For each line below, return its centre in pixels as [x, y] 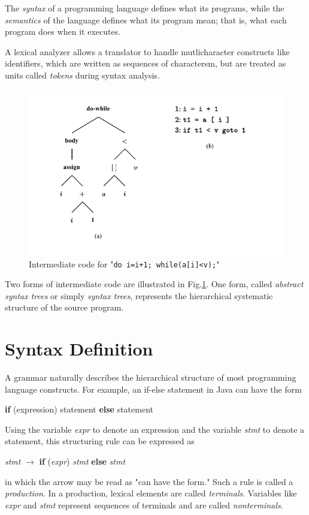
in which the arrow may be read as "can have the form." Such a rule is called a [149, 481]
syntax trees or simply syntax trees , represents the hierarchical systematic [139, 295]
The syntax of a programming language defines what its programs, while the [145, 8]
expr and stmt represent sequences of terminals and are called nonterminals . [144, 505]
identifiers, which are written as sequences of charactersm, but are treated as [146, 63]
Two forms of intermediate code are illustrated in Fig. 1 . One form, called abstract [154, 284]
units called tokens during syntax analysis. [82, 75]
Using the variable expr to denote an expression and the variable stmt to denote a [155, 429]
